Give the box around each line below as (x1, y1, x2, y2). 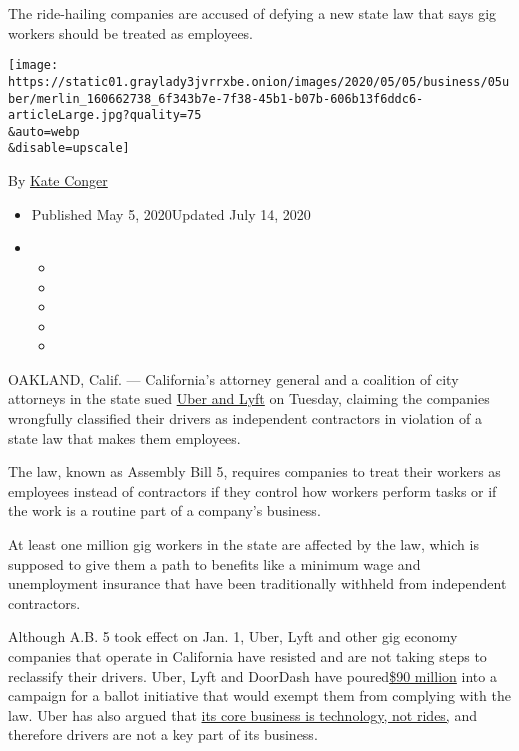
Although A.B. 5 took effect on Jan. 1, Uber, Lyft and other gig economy (8, 626, 458, 647)
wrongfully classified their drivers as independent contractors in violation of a (8, 408, 482, 429)
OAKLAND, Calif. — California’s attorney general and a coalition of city (8, 368, 459, 389)
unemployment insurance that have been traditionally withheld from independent (8, 573, 507, 594)
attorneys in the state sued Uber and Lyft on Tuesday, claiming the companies (8, 388, 490, 409)
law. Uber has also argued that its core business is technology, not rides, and (8, 704, 477, 725)
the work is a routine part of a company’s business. (8, 500, 321, 521)
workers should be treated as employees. (8, 22, 253, 43)
